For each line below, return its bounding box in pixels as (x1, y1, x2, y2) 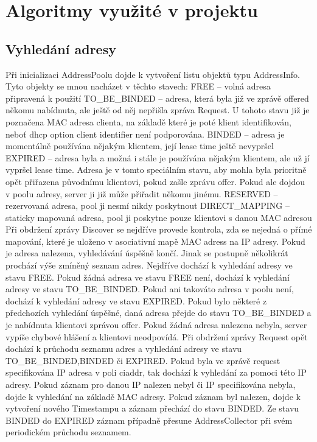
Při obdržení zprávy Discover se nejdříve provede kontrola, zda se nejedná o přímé (5, 223, 312, 236)
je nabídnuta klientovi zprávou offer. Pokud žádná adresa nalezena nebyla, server (5, 318, 307, 331)
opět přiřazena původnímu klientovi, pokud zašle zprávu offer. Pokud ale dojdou (5, 175, 305, 188)
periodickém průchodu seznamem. (5, 426, 131, 438)
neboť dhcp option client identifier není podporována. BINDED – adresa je (5, 127, 285, 140)
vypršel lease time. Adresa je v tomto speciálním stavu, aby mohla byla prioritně (5, 163, 307, 176)
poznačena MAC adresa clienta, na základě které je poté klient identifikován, (5, 115, 291, 128)
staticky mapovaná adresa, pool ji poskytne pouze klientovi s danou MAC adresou (5, 211, 312, 223)
